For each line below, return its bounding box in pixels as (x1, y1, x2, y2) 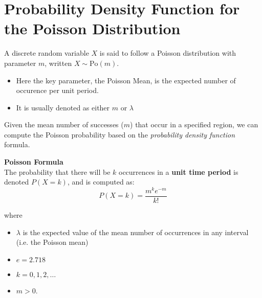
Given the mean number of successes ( (4, 119, 124, 130)
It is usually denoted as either (16, 102, 110, 112)
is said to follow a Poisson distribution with (99, 48, 236, 58)
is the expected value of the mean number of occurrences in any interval (23, 226, 249, 237)
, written (45, 57, 72, 68)
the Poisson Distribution (4, 18, 181, 39)
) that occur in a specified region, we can (130, 119, 258, 130)
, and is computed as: (67, 176, 135, 187)
